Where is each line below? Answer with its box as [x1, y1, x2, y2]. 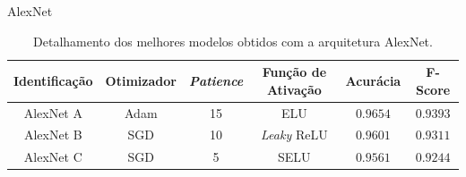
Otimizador [105, 71, 177, 89]
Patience [188, 71, 244, 89]
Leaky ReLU [261, 125, 328, 144]
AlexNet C [23, 147, 82, 166]
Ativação [266, 80, 322, 98]
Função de [262, 63, 327, 81]
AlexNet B [23, 125, 82, 144]
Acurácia [345, 71, 401, 89]
